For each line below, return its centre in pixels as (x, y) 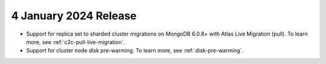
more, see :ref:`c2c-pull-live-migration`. (76, 42)
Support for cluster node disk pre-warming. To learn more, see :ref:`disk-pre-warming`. (135, 51)
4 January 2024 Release (74, 16)
